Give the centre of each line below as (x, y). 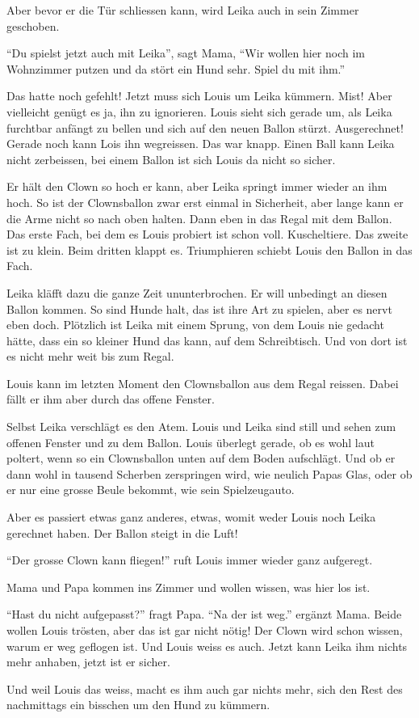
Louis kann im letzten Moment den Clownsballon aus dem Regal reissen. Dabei (203, 383)
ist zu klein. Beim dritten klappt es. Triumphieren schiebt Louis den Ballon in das (209, 249)
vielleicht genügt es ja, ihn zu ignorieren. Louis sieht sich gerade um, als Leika (199, 111)
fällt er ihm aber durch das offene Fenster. (111, 399)
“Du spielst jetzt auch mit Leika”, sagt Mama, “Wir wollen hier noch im (186, 53)
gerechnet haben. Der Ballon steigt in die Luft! (122, 532)
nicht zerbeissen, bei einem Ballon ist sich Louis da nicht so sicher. (171, 159)
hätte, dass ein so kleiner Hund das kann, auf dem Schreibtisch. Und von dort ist (207, 340)
